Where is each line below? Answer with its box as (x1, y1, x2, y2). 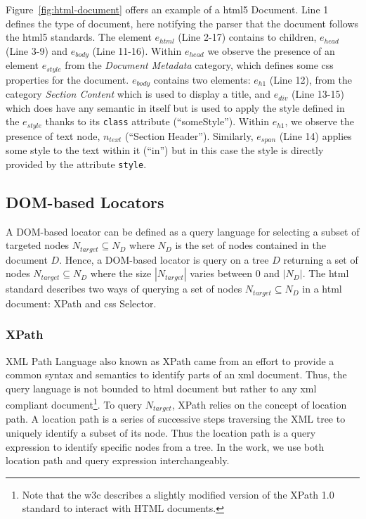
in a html (302, 281, 342, 296)
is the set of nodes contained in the (175, 238, 326, 252)
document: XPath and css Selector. (6, 295, 157, 310)
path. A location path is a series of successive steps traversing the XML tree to (6, 411, 346, 426)
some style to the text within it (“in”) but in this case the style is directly (6, 143, 324, 158)
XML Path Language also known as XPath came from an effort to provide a (6, 353, 334, 368)
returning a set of (283, 252, 358, 267)
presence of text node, (6, 128, 100, 143)
